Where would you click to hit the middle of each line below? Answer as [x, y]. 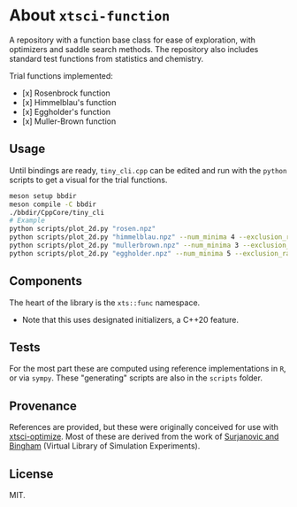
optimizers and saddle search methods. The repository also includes [134, 49]
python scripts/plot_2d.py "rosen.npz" [83, 229]
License [31, 474]
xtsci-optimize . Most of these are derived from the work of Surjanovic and [144, 437]
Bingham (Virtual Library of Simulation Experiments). [105, 446]
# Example [27, 221]
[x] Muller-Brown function [69, 121]
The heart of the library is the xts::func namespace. [105, 303]
